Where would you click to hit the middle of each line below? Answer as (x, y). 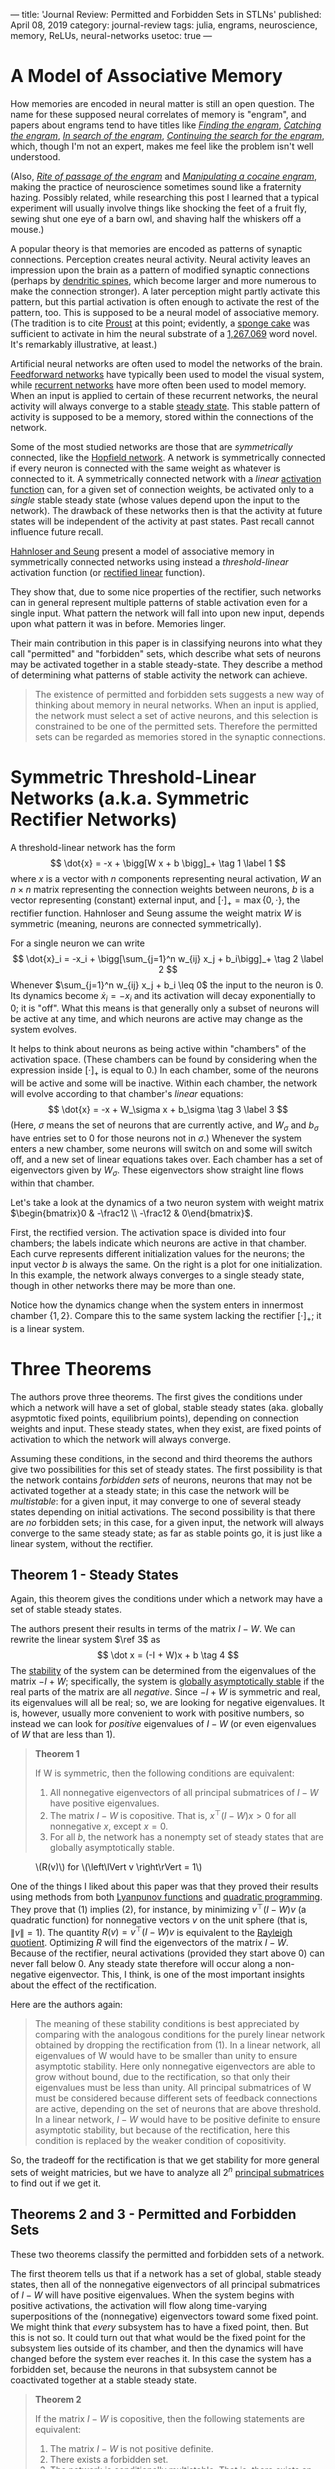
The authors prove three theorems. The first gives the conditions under (156, 1396)
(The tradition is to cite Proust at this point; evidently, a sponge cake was (160, 323)
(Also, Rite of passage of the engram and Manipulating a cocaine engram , (163, 176)
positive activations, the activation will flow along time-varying (139, 2305)
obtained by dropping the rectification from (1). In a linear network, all (177, 2045)
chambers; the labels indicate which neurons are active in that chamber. (158, 1243)
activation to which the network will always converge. (121, 1439)
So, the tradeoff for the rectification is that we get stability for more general (165, 2160)
